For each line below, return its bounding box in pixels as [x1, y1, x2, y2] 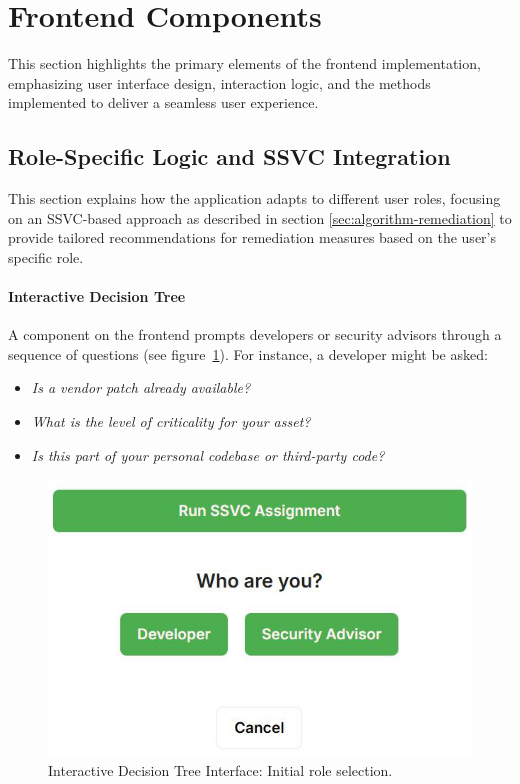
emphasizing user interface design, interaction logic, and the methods [8, 72, 431, 93]
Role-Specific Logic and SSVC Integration [8, 141, 451, 172]
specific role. [8, 246, 84, 267]
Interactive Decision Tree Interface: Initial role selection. [48, 760, 393, 781]
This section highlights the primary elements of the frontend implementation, [8, 53, 481, 74]
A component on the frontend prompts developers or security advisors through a [8, 324, 502, 345]
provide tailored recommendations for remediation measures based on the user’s [8, 227, 496, 248]
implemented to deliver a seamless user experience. [8, 92, 319, 113]
